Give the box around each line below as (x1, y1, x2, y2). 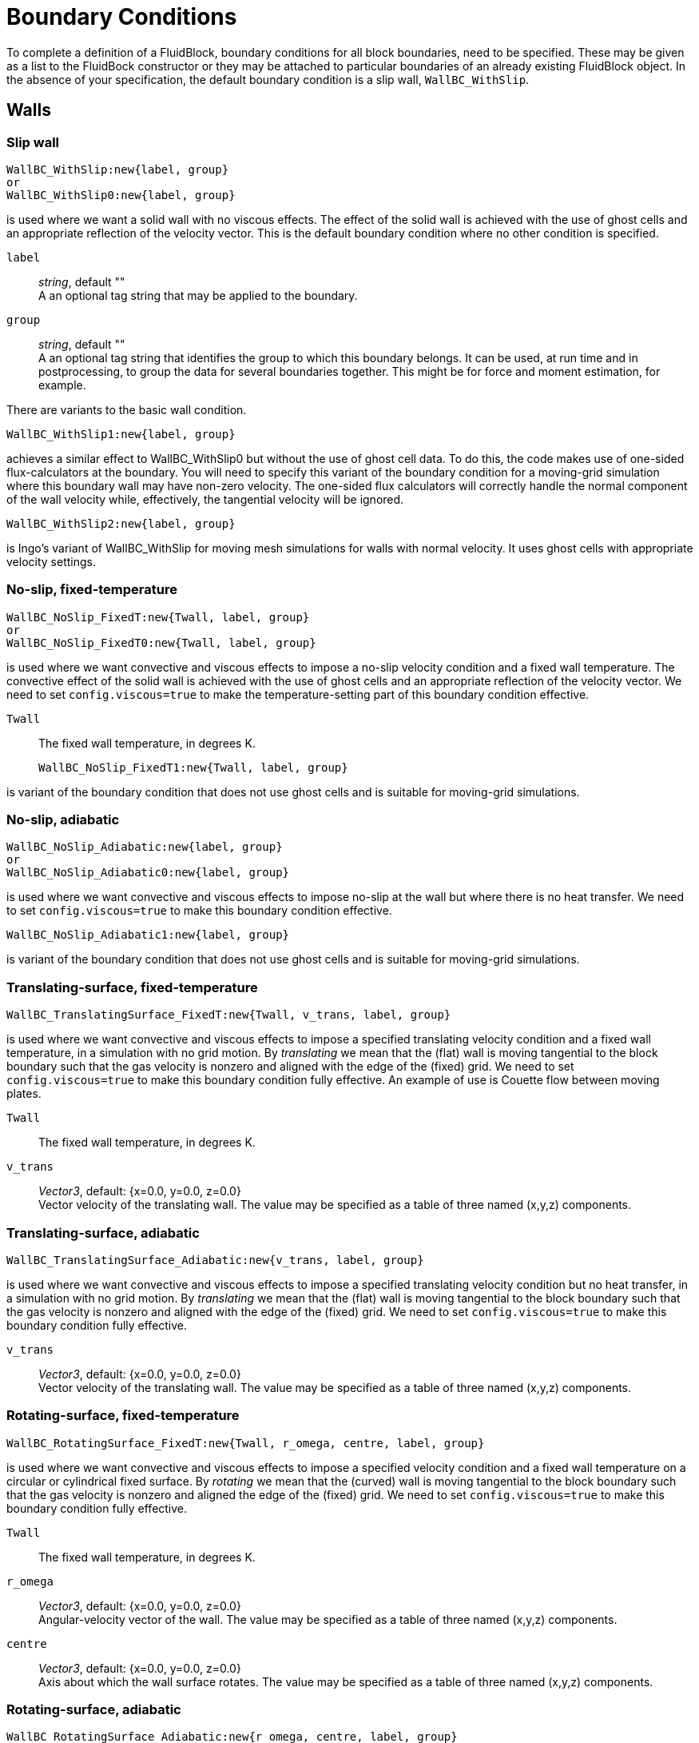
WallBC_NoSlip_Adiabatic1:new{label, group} (6, 928, 290, 942)
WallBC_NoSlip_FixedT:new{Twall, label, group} (6, 610, 310, 624)
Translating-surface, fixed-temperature (6, 979, 258, 995)
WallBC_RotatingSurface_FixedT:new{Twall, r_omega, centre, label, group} (6, 1436, 485, 1450)
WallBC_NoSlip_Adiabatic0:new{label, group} (6, 866, 290, 879)
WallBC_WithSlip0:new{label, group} (6, 188, 236, 201)
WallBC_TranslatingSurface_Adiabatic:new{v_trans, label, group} (6, 1253, 424, 1266)
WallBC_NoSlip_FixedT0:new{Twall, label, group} (6, 636, 316, 649)
